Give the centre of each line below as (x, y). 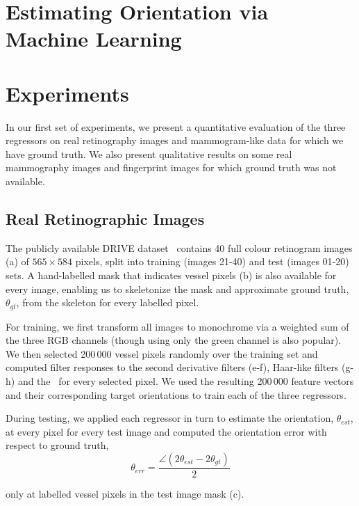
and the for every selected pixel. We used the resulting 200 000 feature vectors (186, 381)
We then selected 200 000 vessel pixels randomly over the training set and (162, 353)
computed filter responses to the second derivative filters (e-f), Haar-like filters (172, 367)
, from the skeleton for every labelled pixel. (108, 302)
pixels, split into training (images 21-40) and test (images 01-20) (212, 261)
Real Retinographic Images (105, 219)
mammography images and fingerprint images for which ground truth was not (171, 167)
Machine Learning (94, 39)
